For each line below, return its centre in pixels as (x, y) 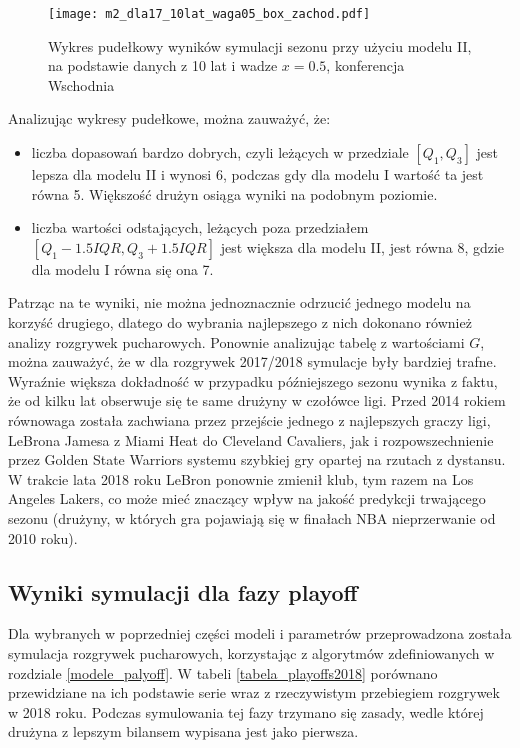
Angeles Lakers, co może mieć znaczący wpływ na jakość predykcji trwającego (247, 498)
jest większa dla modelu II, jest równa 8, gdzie (362, 246)
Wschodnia (81, 84)
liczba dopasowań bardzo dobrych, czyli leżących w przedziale (220, 152)
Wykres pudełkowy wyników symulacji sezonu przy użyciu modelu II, (260, 45)
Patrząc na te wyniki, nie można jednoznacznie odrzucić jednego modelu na (239, 302)
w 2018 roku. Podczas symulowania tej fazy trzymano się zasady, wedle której (246, 711)
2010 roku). (43, 537)
